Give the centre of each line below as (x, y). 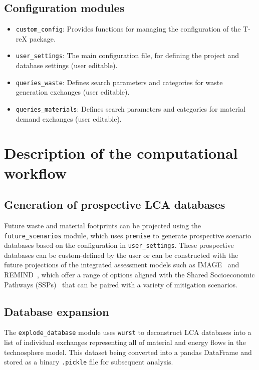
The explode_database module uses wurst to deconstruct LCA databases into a (128, 332)
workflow (36, 172)
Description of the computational (121, 153)
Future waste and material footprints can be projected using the (102, 225)
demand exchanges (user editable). (69, 118)
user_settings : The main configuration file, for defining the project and (127, 55)
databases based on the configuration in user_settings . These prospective (119, 245)
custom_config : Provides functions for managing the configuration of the (128, 29)
